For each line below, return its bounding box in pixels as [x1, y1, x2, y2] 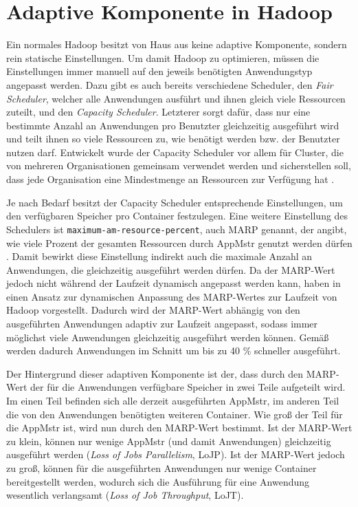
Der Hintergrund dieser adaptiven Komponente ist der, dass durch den [6, 366, 304, 380]
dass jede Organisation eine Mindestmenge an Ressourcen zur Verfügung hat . [6, 172, 335, 186]
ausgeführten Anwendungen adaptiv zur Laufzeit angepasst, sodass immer [6, 316, 318, 331]
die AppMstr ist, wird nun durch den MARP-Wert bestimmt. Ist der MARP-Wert [6, 420, 353, 435]
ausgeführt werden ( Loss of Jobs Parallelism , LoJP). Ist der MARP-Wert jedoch [6, 447, 345, 462]
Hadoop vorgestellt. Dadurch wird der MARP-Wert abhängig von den [6, 303, 300, 317]
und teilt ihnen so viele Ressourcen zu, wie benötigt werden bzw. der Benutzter [6, 131, 340, 146]
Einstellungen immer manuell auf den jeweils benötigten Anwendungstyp [6, 64, 313, 78]
